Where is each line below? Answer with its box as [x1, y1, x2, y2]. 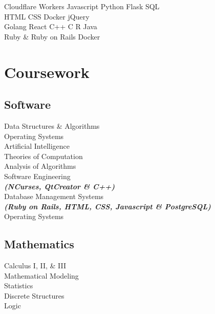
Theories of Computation [4, 150, 83, 161]
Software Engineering [4, 170, 71, 181]
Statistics [4, 280, 33, 291]
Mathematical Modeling [4, 270, 79, 281]
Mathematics [4, 236, 74, 252]
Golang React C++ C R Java [4, 21, 97, 32]
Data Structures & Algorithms [4, 120, 100, 131]
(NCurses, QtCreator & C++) [4, 181, 115, 191]
